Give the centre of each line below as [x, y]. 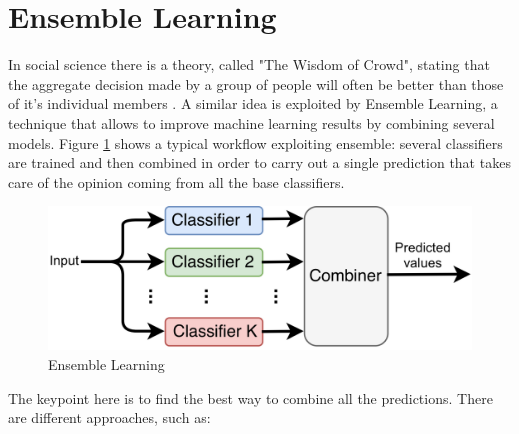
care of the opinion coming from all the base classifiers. [176, 181]
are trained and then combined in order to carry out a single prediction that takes [259, 162]
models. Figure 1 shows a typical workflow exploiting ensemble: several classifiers [255, 142]
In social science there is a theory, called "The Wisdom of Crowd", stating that [249, 64]
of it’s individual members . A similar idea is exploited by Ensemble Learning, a [253, 103]
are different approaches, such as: [109, 417]
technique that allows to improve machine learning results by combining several [251, 122]
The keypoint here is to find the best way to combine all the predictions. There [250, 397]
